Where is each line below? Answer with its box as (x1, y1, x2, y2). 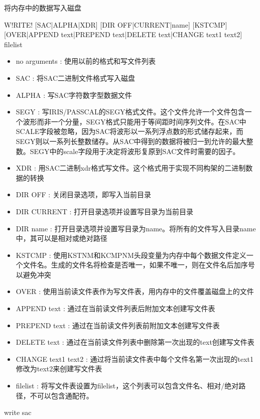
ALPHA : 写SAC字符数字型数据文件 (16, 89, 132, 100)
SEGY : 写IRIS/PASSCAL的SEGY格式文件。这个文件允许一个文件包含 (16, 106, 245, 117)
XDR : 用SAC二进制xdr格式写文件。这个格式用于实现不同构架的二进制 (16, 163, 246, 173)
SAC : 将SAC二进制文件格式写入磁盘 (16, 72, 136, 83)
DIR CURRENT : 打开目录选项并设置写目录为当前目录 (16, 206, 194, 216)
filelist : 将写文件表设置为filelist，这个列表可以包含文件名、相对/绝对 (16, 380, 239, 391)
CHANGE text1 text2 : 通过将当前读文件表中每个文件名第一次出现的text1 (16, 353, 253, 364)
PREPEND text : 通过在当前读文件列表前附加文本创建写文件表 (16, 320, 220, 330)
